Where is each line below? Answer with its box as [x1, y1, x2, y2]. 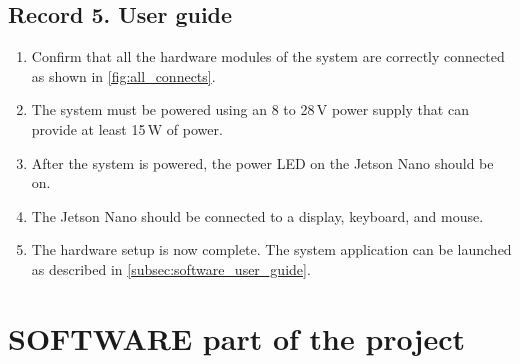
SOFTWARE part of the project [8, 317, 466, 358]
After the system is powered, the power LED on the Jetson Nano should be [31, 152, 494, 173]
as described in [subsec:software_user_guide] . [31, 258, 311, 279]
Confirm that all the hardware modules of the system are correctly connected [31, 46, 505, 67]
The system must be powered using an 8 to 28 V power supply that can [31, 99, 469, 120]
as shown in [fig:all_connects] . [31, 65, 216, 86]
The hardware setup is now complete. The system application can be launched [31, 239, 512, 260]
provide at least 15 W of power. [31, 118, 223, 139]
